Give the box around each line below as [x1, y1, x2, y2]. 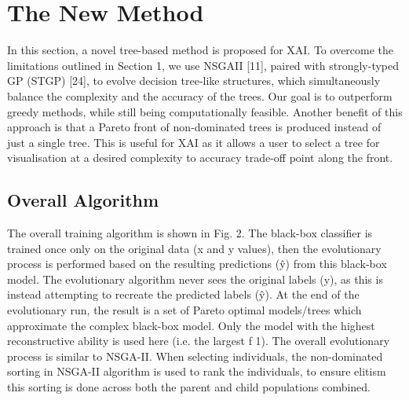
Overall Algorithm [7, 188, 159, 212]
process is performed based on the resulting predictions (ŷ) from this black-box [7, 255, 387, 272]
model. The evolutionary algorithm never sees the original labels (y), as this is [7, 270, 383, 287]
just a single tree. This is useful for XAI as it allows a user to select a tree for [7, 134, 380, 150]
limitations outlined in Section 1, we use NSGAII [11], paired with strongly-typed [7, 57, 399, 73]
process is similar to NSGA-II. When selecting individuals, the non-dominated [7, 347, 383, 364]
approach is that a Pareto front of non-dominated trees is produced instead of [7, 119, 382, 135]
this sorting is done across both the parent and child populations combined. [7, 379, 371, 395]
